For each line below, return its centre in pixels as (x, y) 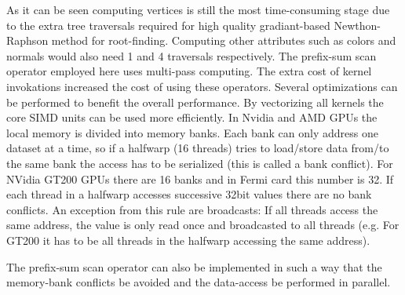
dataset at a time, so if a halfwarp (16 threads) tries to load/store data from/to (198, 148)
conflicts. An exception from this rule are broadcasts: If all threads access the (192, 209)
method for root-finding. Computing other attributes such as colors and (224, 40)
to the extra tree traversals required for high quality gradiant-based (168, 25)
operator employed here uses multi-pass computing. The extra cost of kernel (189, 71)
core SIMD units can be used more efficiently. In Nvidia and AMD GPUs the (192, 117)
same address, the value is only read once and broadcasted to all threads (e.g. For (203, 225)
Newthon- (357, 25)
